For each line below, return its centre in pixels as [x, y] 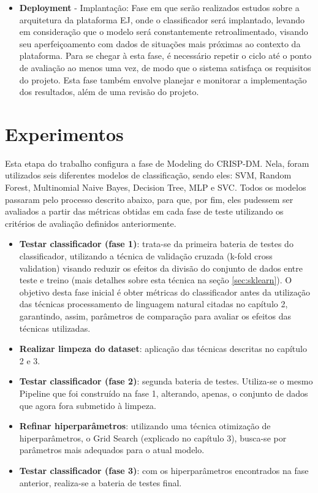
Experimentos [64, 133]
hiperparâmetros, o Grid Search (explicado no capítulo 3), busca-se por [153, 438]
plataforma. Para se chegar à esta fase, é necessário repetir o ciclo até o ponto [165, 55]
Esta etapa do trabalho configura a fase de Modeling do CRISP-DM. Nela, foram [157, 163]
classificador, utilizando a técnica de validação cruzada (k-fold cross [146, 256]
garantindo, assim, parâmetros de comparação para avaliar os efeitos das [155, 316]
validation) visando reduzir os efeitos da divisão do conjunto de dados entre [161, 268]
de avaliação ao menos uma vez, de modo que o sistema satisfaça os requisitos [165, 67]
